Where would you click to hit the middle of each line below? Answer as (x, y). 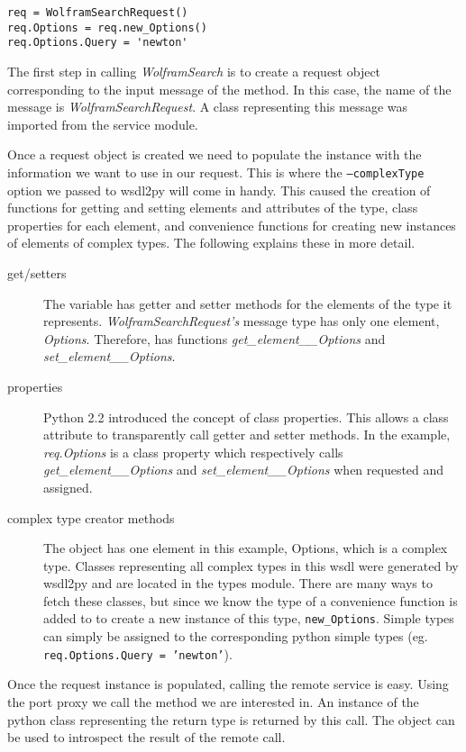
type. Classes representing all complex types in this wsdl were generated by (251, 565)
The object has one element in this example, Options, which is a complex (246, 548)
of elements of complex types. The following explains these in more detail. (211, 243)
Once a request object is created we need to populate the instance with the (215, 154)
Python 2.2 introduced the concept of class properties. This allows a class (246, 417)
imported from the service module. (103, 124)
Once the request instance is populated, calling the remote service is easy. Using (228, 684)
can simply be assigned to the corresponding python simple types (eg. (236, 636)
